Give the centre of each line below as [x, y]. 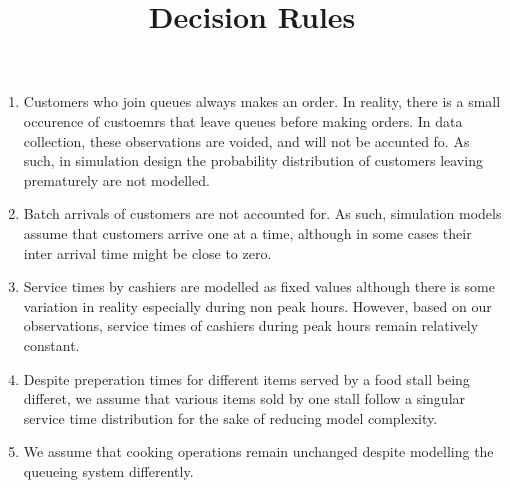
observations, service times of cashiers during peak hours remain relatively [251, 325]
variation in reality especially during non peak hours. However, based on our [257, 305]
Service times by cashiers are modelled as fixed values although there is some [259, 286]
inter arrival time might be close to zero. [147, 252]
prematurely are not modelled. [116, 179]
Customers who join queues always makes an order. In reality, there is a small [262, 101]
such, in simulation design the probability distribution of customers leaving [253, 160]
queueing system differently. [108, 470]
